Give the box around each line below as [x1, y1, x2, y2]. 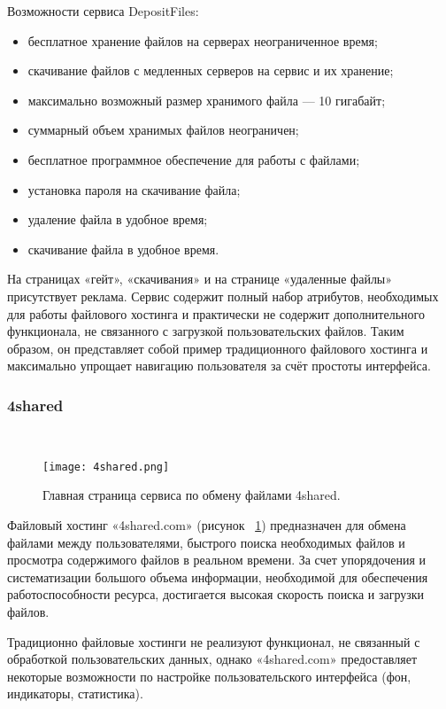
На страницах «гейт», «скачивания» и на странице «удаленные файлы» [7, 269, 393, 288]
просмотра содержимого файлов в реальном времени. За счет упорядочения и [7, 550, 427, 569]
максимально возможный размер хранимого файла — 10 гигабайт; [27, 90, 386, 109]
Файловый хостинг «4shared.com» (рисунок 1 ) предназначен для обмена [7, 515, 406, 534]
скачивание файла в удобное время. [27, 239, 219, 258]
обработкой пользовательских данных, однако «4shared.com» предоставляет [7, 650, 418, 668]
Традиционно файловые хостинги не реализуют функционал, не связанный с [7, 632, 420, 651]
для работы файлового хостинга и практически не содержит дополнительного [7, 304, 425, 323]
